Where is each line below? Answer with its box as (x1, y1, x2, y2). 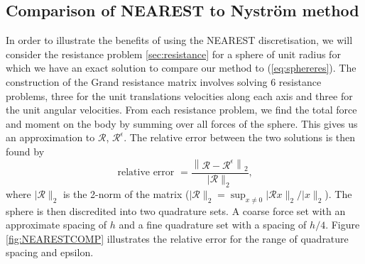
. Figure (325, 217, 360, 232)
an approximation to (6, 130, 95, 145)
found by (6, 143, 45, 158)
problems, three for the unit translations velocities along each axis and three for (6, 88, 353, 103)
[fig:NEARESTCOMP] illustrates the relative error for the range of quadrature (6, 231, 349, 246)
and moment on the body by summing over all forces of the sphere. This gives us (6, 116, 358, 131)
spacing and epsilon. (6, 245, 94, 260)
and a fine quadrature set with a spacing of (119, 217, 307, 232)
